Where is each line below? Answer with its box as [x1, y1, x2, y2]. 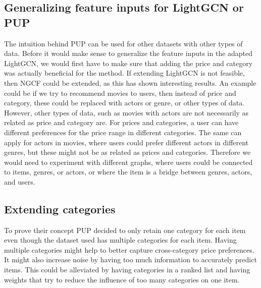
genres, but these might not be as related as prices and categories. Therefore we [4, 147, 251, 157]
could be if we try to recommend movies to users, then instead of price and [4, 87, 236, 98]
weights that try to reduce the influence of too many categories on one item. [4, 274, 240, 284]
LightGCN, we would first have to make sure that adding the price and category [4, 57, 253, 68]
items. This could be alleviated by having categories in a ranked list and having [4, 264, 250, 275]
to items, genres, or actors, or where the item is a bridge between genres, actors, [4, 166, 252, 177]
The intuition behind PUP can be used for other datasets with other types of [4, 38, 243, 48]
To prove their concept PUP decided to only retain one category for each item [4, 224, 246, 235]
